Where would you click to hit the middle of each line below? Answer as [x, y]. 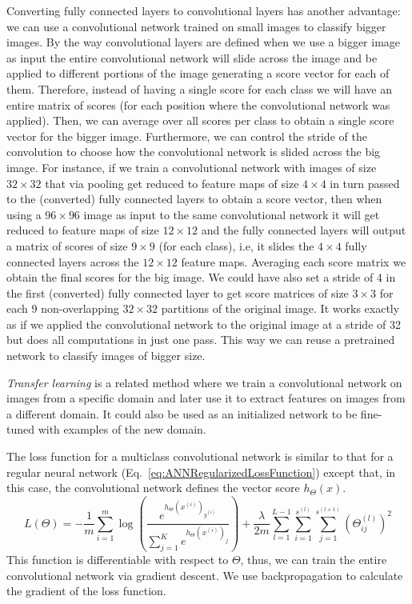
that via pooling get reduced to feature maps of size [172, 183]
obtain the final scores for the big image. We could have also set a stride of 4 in [201, 277]
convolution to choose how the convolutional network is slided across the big [194, 152]
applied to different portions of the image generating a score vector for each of [198, 73]
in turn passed [365, 183]
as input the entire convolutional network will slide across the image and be [192, 57]
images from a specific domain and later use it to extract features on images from [206, 398]
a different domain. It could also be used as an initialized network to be [182, 413]
